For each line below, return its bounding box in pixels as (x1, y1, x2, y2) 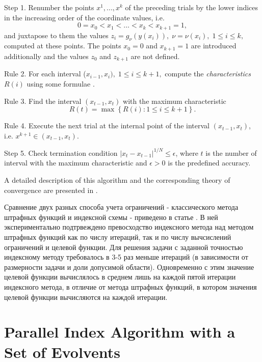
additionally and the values (4, 50, 89, 61)
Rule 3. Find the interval (4, 95, 82, 106)
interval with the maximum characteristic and (4, 157, 147, 168)
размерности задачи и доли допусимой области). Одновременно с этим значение (4, 261, 254, 272)
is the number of (205, 147, 257, 158)
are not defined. (130, 50, 180, 61)
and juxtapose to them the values (4, 30, 109, 40)
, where (175, 147, 198, 158)
